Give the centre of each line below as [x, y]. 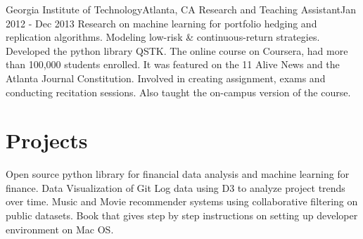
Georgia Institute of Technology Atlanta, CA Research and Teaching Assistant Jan [181, 9]
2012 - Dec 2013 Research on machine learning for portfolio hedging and [161, 23]
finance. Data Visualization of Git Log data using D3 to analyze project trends [176, 187]
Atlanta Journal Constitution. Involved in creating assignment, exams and [166, 78]
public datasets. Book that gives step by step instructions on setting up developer [182, 215]
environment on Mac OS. [60, 229]
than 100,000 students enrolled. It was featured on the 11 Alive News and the [173, 64]
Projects [47, 140]
